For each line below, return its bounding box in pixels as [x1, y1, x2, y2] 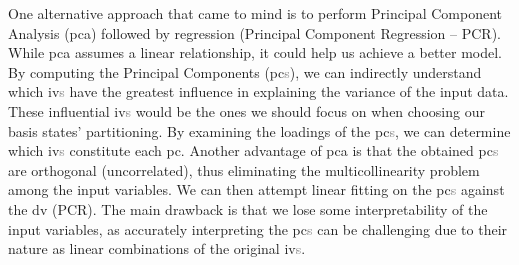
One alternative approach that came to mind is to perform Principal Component [8, 3, 502, 23]
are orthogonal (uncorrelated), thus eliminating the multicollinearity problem [8, 159, 480, 180]
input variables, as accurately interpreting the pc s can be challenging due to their [8, 218, 508, 239]
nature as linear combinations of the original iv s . [8, 238, 306, 259]
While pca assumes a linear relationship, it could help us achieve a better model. [8, 42, 503, 63]
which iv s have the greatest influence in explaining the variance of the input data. [8, 81, 509, 102]
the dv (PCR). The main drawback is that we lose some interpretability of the [8, 198, 488, 219]
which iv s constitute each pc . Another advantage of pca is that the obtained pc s [8, 140, 499, 161]
